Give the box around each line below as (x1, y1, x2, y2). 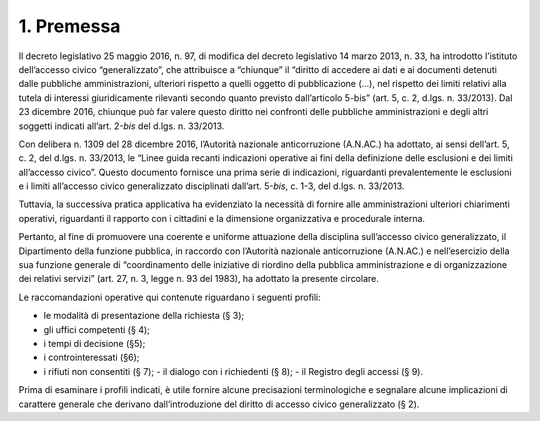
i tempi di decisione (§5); (43, 337, 146, 349)
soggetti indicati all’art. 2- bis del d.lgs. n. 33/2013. (18, 120, 225, 132)
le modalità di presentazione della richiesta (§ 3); (43, 310, 245, 322)
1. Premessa (18, 15, 121, 37)
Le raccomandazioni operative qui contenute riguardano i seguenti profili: (18, 291, 322, 303)
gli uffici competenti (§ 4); (43, 323, 150, 335)
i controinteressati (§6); (43, 351, 140, 364)
